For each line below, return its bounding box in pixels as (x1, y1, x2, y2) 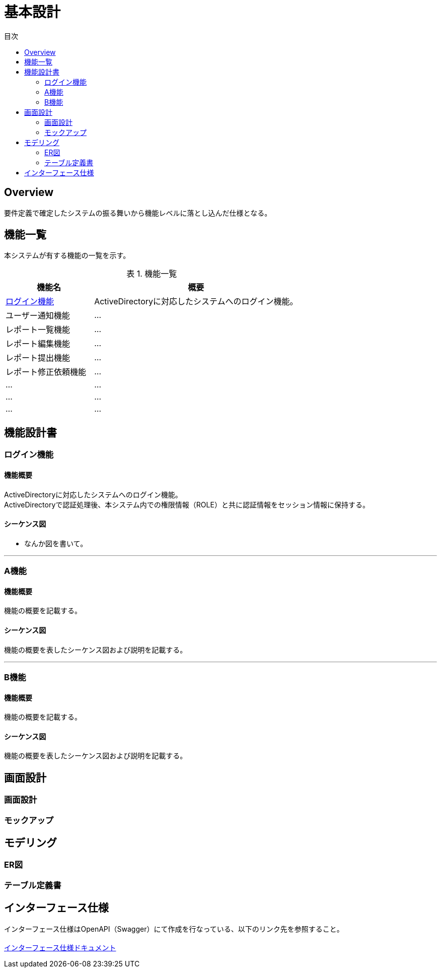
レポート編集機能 (6, 339, 70, 349)
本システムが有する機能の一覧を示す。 (4, 251, 130, 260)
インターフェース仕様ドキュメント (4, 943, 116, 952)
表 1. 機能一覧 (126, 269, 177, 279)
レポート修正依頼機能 (6, 367, 87, 377)
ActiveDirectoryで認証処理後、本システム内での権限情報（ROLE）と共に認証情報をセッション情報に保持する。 (4, 500, 370, 509)
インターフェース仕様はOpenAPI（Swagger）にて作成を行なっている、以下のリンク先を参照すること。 (4, 924, 344, 933)
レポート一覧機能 (6, 325, 70, 335)
